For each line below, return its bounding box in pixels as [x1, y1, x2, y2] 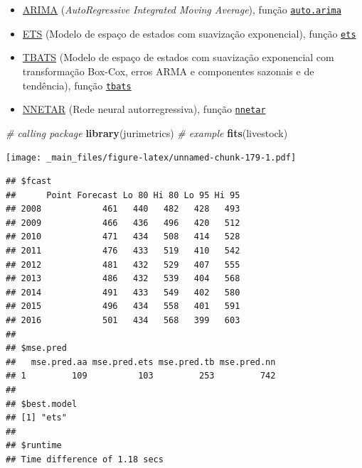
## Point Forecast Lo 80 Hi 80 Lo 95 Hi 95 [6, 190, 240, 200]
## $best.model [6, 398, 78, 409]
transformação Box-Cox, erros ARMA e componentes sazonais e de [22, 63, 314, 78]
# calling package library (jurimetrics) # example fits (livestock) [6, 125, 288, 140]
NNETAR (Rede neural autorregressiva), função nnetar [22, 102, 266, 116]
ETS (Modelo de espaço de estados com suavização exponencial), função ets [22, 26, 356, 40]
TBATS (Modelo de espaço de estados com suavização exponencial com [22, 50, 334, 65]
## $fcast [6, 176, 52, 187]
